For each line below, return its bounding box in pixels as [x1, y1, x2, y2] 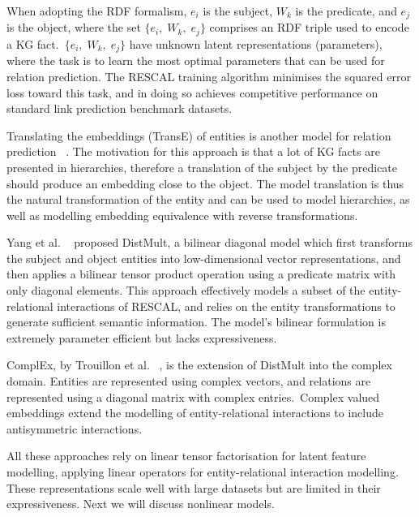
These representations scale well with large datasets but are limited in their [6, 479, 381, 496]
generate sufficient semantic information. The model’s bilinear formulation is [6, 313, 386, 330]
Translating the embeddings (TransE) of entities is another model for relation [6, 127, 391, 144]
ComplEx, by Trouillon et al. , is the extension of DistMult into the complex [6, 356, 392, 373]
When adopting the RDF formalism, [6, 2, 187, 19]
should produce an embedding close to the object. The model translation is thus [6, 174, 404, 192]
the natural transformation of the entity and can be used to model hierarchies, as [6, 191, 410, 208]
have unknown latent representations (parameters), [129, 35, 383, 52]
